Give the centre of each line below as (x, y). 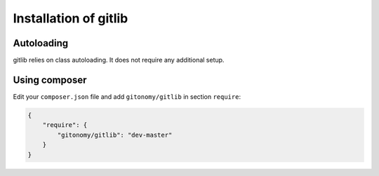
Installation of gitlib (71, 18)
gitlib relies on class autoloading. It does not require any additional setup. (119, 60)
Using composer (50, 80)
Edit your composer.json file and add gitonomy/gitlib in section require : (127, 96)
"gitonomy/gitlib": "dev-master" (115, 135)
